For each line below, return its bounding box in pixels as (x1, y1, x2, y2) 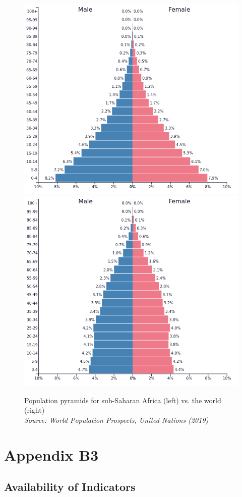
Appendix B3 (4, 444, 99, 465)
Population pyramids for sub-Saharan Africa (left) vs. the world (24, 395, 221, 405)
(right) (24, 405, 45, 415)
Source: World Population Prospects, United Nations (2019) (24, 415, 209, 425)
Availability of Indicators (4, 479, 136, 494)
